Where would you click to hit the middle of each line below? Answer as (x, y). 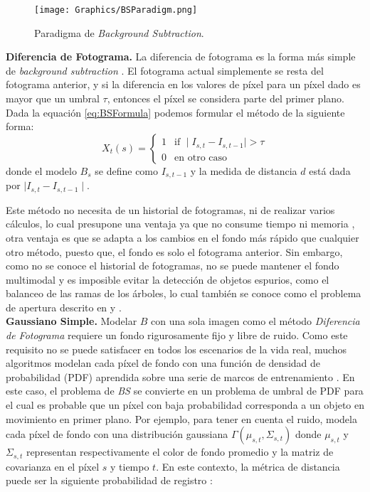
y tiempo (129, 466)
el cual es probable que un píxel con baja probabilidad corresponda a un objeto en (185, 405)
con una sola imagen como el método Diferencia (255, 321)
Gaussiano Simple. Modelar (72, 321)
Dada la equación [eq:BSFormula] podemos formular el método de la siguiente (175, 112)
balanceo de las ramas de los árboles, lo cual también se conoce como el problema (184, 293)
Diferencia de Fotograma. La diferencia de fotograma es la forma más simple (181, 57)
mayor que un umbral (53, 98)
